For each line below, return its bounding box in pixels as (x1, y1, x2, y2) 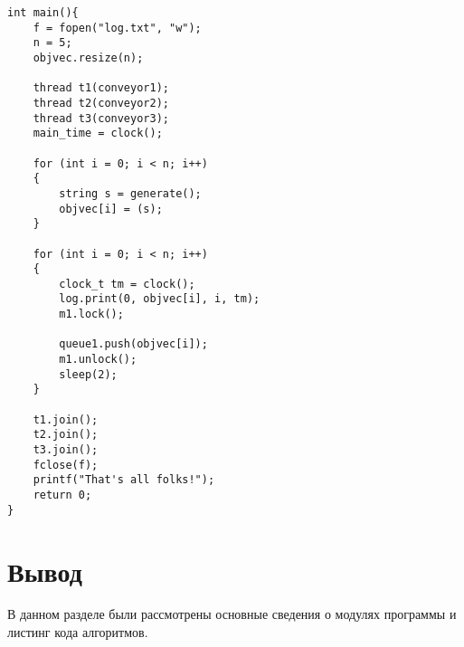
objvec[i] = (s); (59, 202, 163, 215)
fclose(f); (33, 458, 99, 471)
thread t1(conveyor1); (33, 81, 169, 95)
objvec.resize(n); (33, 51, 144, 64)
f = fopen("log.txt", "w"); (33, 21, 202, 34)
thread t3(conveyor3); (33, 111, 169, 125)
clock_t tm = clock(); (59, 277, 195, 290)
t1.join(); (33, 413, 99, 426)
